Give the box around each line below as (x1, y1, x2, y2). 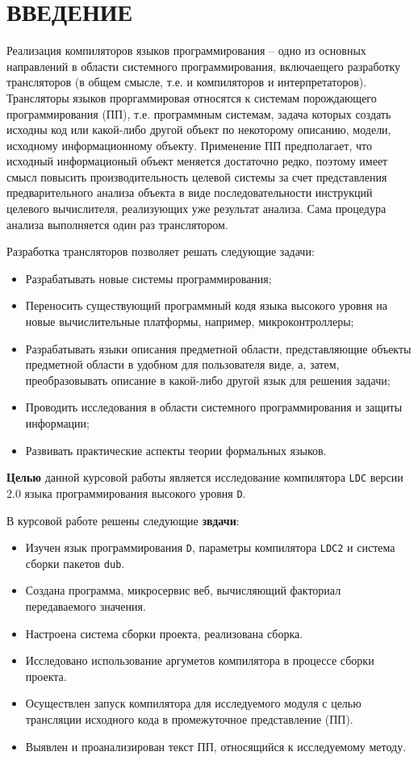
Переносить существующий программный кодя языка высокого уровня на (25, 297, 388, 314)
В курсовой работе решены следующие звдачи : (6, 512, 240, 528)
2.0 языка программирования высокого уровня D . (6, 484, 246, 501)
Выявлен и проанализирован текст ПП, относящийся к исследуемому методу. (25, 737, 407, 754)
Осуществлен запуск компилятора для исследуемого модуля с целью (25, 695, 362, 712)
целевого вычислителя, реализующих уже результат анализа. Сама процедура (6, 200, 387, 217)
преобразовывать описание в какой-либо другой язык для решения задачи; (25, 371, 391, 388)
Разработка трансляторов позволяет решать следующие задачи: (6, 243, 315, 260)
